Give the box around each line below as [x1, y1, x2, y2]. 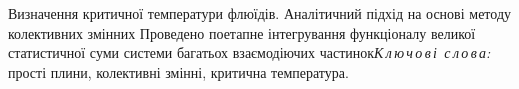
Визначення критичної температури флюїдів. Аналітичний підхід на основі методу [8, 3, 512, 23]
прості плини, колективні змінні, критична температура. [8, 61, 349, 82]
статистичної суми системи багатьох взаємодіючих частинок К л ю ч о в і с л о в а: [8, 42, 491, 63]
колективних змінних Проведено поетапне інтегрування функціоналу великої [8, 22, 476, 43]
